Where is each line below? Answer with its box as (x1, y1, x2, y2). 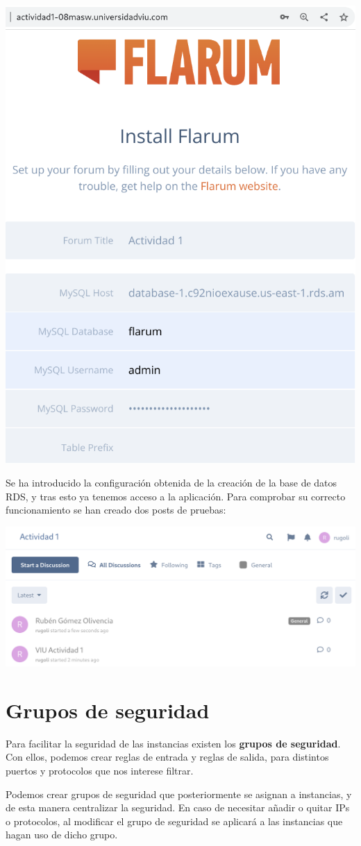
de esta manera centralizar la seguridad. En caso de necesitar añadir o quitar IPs (6, 800, 350, 815)
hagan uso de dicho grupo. (6, 827, 118, 842)
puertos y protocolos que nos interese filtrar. (6, 763, 194, 777)
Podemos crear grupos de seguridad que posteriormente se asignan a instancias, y (6, 786, 352, 801)
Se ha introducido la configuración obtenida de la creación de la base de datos (6, 475, 337, 489)
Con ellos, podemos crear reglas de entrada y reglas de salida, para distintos (6, 750, 329, 764)
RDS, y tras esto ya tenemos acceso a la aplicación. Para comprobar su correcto (6, 489, 346, 503)
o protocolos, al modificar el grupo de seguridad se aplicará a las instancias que (6, 813, 343, 828)
